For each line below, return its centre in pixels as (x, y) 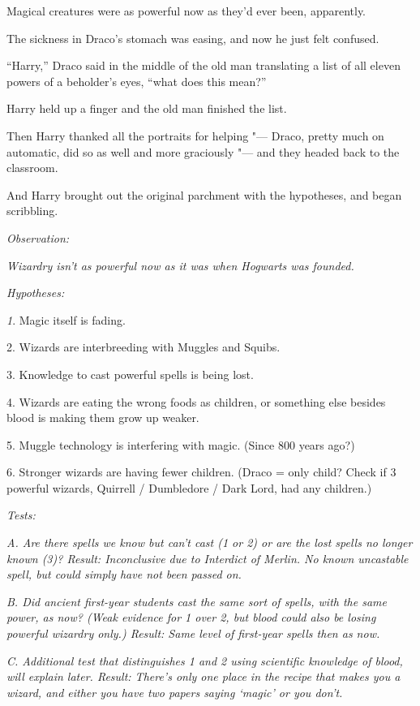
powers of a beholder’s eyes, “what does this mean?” (137, 81)
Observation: (38, 237)
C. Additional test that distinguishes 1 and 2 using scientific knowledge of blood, (205, 660)
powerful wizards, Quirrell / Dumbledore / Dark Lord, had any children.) (189, 487)
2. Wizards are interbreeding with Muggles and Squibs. (144, 347)
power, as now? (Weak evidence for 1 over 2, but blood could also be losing (191, 617)
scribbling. (32, 211)
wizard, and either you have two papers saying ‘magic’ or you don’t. (175, 692)
